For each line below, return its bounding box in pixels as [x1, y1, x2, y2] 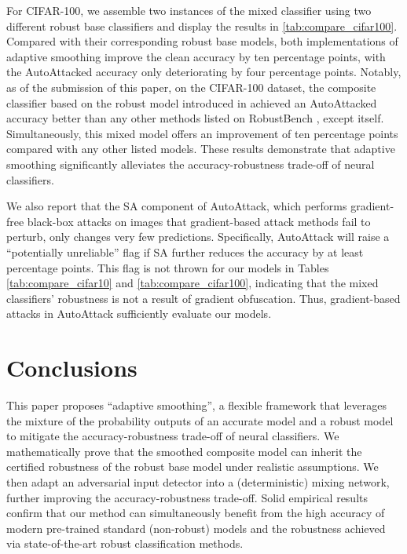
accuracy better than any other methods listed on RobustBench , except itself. [6, 110, 384, 126]
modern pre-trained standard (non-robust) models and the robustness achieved [6, 519, 386, 536]
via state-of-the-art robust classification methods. [6, 535, 244, 552]
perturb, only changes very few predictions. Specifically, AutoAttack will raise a [6, 228, 390, 245]
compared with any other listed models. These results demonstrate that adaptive [6, 140, 395, 157]
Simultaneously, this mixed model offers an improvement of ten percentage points [6, 125, 398, 141]
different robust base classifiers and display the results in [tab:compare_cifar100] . [6, 17, 398, 34]
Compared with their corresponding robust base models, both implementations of [6, 33, 398, 49]
